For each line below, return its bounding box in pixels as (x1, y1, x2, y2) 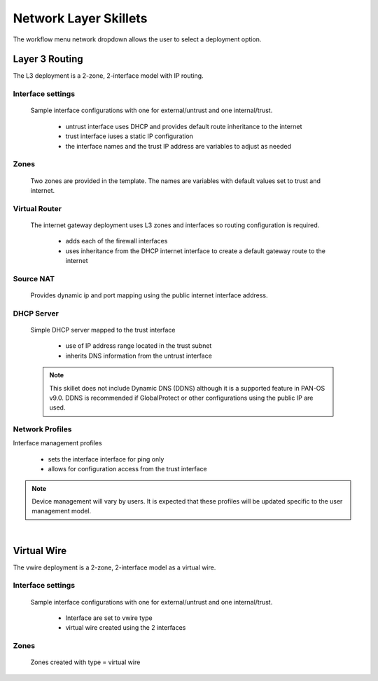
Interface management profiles (13, 439, 102, 447)
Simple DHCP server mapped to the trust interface (30, 325, 176, 334)
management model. (31, 507, 92, 515)
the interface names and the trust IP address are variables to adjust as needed (65, 142, 292, 150)
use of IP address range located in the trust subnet (65, 342, 212, 350)
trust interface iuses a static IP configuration (65, 132, 194, 140)
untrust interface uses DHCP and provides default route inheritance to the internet (65, 122, 302, 130)
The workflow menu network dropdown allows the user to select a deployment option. (13, 35, 262, 43)
